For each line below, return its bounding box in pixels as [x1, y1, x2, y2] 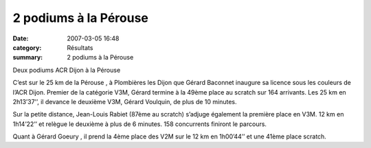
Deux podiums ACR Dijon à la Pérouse [12, 66, 121, 74]
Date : [12, 34, 29, 42]
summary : [12, 53, 43, 62]
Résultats [67, 43, 93, 51]
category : [12, 43, 42, 51]
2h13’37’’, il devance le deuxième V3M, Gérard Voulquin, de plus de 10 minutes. [12, 97, 237, 106]
